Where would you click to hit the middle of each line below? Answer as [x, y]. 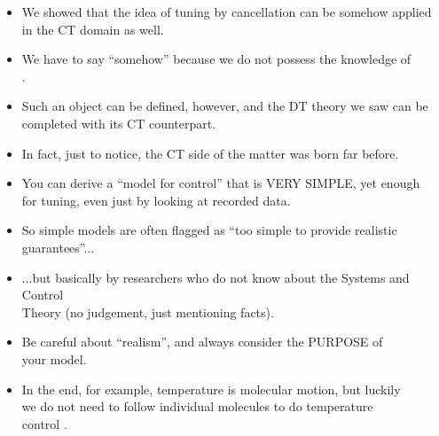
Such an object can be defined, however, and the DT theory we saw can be [225, 106]
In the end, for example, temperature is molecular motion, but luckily [211, 389]
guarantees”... [58, 247]
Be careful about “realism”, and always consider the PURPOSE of [202, 342]
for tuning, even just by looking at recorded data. [156, 200]
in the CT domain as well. [93, 29]
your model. [54, 358]
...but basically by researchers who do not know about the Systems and [216, 277]
